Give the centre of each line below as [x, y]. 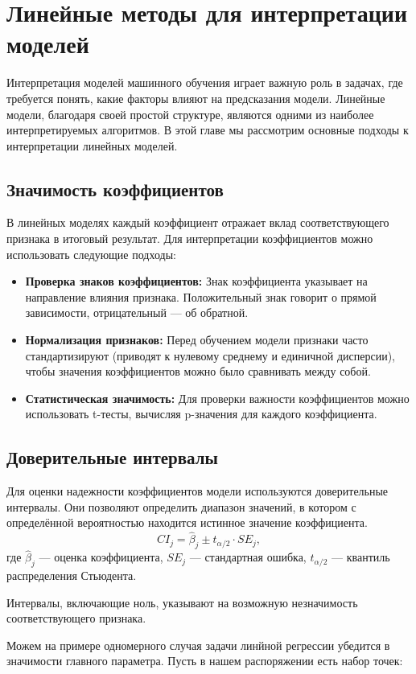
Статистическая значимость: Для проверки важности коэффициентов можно [217, 398]
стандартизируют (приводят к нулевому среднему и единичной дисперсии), [210, 355]
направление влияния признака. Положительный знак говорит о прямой [201, 296]
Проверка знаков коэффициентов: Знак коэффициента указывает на [196, 281]
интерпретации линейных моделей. [92, 145]
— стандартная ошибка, [248, 557]
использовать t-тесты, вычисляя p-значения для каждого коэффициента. [201, 414]
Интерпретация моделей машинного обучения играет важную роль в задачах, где [205, 82]
